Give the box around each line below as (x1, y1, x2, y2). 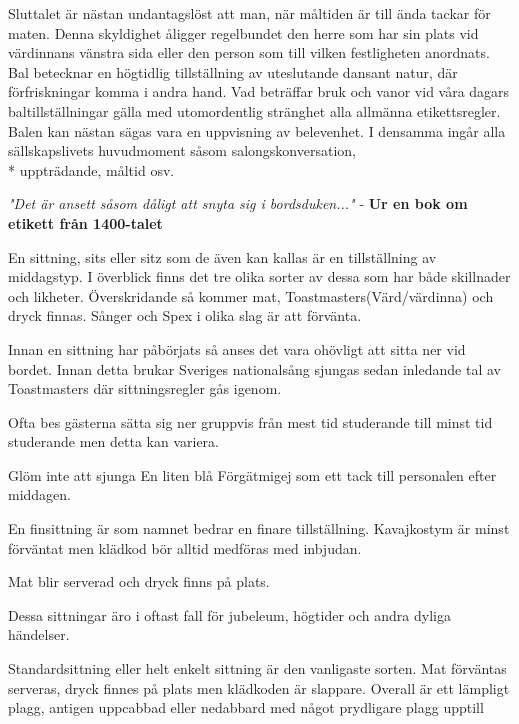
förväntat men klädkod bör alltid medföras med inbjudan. (8, 537, 362, 558)
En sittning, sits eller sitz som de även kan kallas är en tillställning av (8, 246, 437, 267)
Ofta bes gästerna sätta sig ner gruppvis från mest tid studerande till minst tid (8, 411, 493, 432)
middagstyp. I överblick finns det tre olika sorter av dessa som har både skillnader (8, 266, 511, 287)
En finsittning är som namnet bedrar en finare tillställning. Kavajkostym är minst (8, 518, 510, 539)
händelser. (8, 624, 70, 645)
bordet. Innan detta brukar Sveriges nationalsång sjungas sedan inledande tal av (8, 358, 501, 379)
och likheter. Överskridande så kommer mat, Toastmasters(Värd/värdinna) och (8, 285, 494, 306)
